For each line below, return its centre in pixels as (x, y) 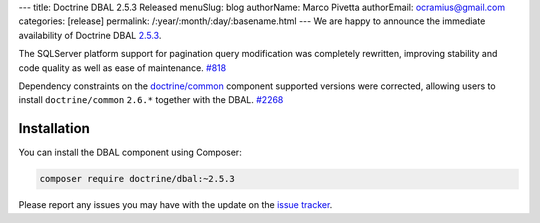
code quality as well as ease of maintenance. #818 (122, 67)
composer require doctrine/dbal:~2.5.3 (137, 179)
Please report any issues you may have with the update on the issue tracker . (175, 205)
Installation (54, 128)
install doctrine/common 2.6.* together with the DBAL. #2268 (151, 100)
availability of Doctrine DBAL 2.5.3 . (90, 35)
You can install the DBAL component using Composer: (130, 152)
